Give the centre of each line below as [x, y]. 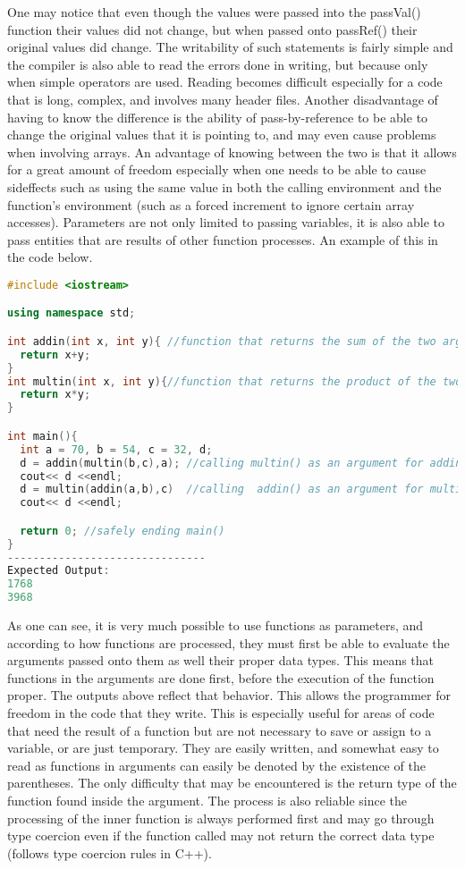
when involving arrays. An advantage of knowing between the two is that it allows [232, 152]
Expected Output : [59, 571]
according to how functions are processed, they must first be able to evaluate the [228, 642]
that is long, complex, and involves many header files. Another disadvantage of [223, 99]
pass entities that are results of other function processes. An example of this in [223, 239]
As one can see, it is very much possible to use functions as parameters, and [216, 625]
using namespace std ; [72, 313]
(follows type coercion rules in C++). [110, 852]
